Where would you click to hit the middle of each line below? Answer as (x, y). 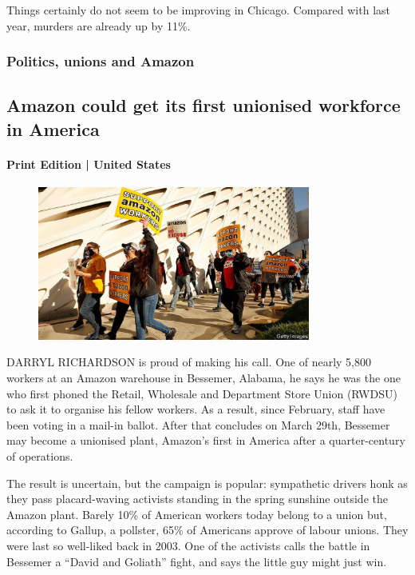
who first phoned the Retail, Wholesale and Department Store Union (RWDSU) (202, 393)
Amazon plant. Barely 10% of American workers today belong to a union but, (197, 514)
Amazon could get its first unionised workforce (204, 105)
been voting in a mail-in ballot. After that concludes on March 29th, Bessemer (198, 424)
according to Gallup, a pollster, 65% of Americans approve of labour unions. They (207, 530)
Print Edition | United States (89, 164)
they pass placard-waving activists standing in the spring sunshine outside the (197, 499)
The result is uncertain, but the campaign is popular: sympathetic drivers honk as (207, 483)
